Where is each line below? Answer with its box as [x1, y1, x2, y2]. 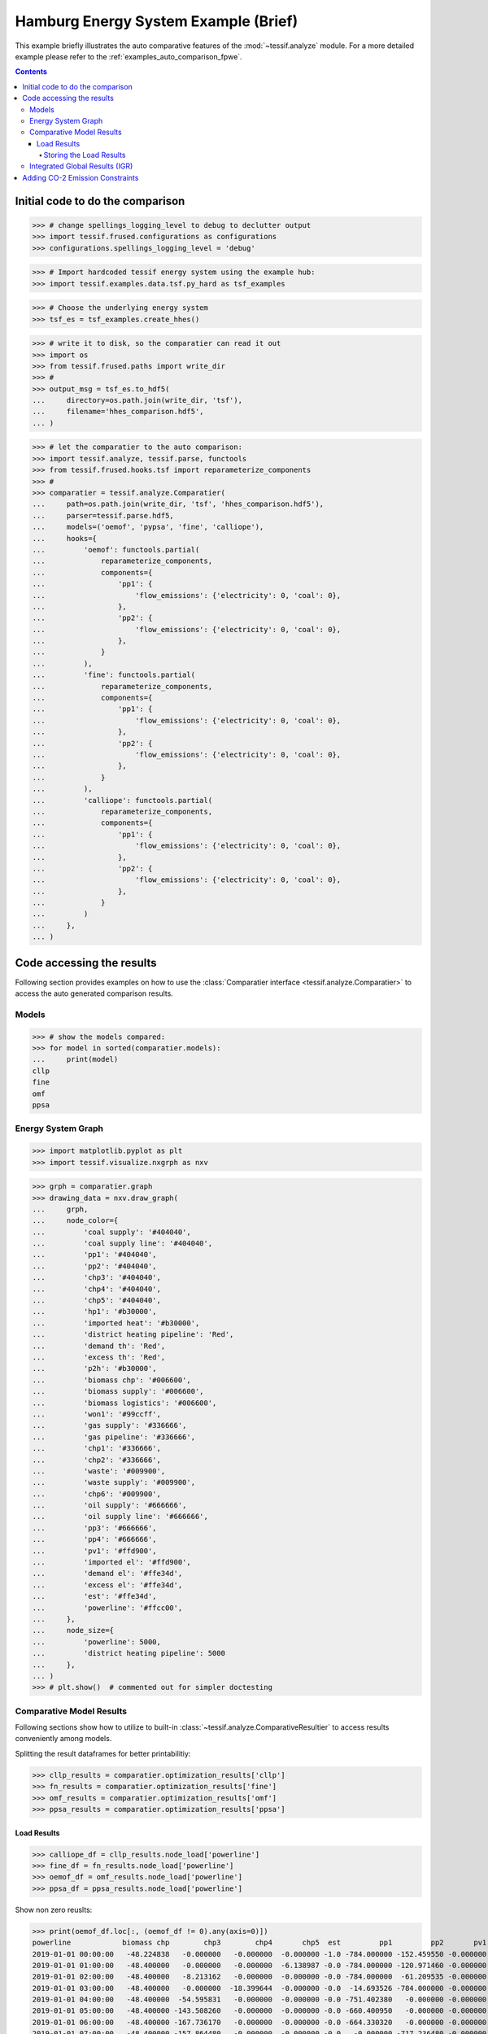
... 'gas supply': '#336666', [32, 1421, 187, 1430]
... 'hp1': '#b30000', [32, 1307, 158, 1316]
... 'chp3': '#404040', [32, 1273, 162, 1282]
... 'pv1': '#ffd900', [32, 1546, 158, 1556]
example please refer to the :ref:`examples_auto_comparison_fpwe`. [15, 51, 243, 61]
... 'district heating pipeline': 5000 [32, 1648, 225, 1658]
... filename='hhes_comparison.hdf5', [32, 407, 204, 417]
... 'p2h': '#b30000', [32, 1364, 158, 1373]
